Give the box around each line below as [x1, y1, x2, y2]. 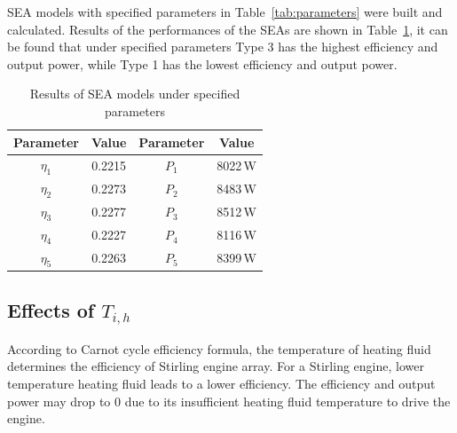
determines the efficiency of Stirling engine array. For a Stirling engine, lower [7, 357, 424, 375]
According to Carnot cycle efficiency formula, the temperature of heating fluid [7, 339, 431, 358]
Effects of [7, 296, 95, 324]
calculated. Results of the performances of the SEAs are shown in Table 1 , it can [7, 20, 448, 38]
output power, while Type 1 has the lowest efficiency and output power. [7, 54, 398, 73]
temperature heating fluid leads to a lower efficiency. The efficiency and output [7, 374, 436, 393]
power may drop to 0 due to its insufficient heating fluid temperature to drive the [7, 391, 451, 410]
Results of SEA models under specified [29, 84, 240, 103]
